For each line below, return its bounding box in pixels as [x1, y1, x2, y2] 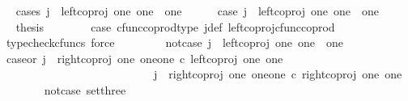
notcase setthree [44, 81, 126, 98]
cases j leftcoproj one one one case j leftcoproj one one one [15, 2, 379, 19]
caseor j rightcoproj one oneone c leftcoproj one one [6, 49, 283, 66]
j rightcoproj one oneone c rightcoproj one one [153, 65, 402, 82]
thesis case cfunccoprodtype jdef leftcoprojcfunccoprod [15, 18, 335, 35]
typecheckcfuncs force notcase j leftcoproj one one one [6, 34, 343, 51]
